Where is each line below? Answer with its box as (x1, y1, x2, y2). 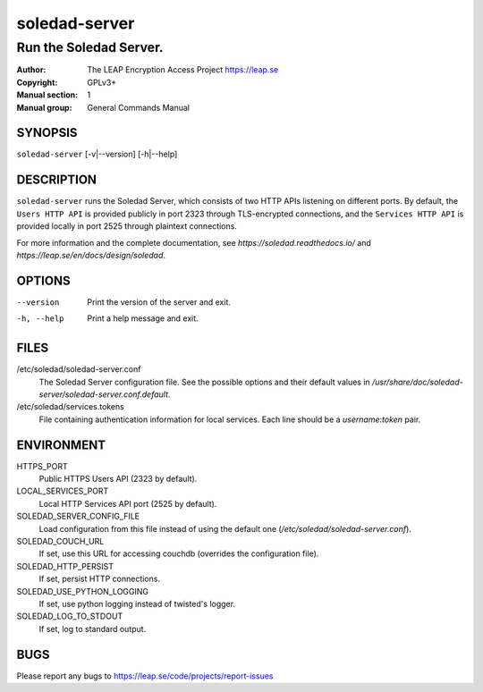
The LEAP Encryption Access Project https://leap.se (87, 64, 279, 75)
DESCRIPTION (16, 173, 97, 188)
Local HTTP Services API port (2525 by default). (38, 498, 217, 509)
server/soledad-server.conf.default (38, 389, 169, 400)
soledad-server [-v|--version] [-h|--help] (16, 148, 178, 160)
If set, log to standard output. (38, 623, 147, 634)
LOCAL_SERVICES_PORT (16, 485, 109, 496)
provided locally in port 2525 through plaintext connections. (16, 221, 237, 232)
